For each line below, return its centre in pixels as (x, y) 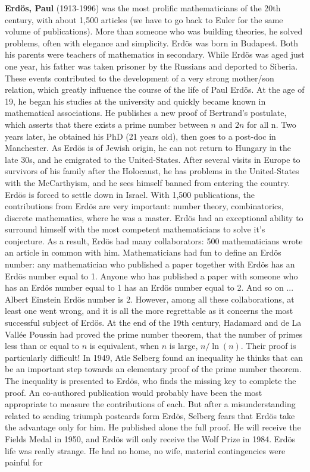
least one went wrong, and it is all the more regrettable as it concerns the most (149, 311)
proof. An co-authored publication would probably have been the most (134, 392)
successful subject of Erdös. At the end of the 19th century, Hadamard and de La (153, 322)
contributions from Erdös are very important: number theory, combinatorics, (144, 206)
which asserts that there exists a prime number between (107, 124)
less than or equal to (42, 346)
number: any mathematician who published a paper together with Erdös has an (150, 264)
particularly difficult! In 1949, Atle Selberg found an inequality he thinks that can (154, 357)
